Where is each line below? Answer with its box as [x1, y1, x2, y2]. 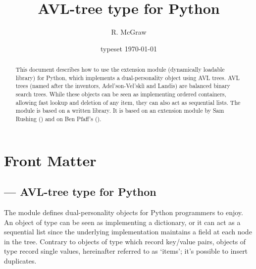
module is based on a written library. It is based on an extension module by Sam [15, 106, 224, 115]
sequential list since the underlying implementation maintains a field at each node [4, 226, 252, 237]
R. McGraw [111, 27, 147, 37]
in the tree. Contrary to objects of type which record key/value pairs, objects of [4, 236, 246, 246]
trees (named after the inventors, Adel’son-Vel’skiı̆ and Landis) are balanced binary [15, 82, 230, 90]
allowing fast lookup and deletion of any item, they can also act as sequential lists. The [15, 98, 241, 106]
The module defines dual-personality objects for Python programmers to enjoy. [4, 207, 243, 218]
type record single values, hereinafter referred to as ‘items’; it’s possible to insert [4, 246, 248, 256]
